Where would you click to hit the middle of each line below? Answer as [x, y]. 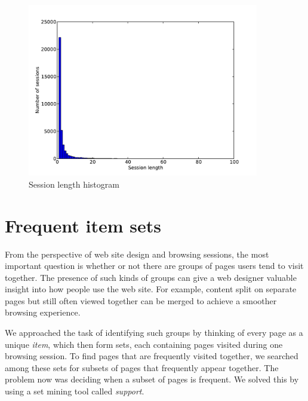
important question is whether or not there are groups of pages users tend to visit [154, 266]
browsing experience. [43, 312]
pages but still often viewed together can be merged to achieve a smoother [141, 300]
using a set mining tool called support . [75, 391]
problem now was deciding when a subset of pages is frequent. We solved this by [152, 379]
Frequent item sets [83, 225]
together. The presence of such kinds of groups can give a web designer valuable [151, 277]
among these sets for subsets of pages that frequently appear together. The [142, 367]
